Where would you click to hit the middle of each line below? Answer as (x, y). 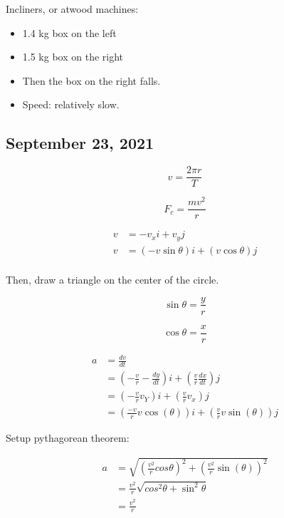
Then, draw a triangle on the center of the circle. (112, 279)
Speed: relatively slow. (71, 104)
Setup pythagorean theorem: (68, 438)
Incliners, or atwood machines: (72, 9)
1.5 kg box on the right (73, 57)
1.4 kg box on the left (69, 32)
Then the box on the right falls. (91, 80)
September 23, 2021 (80, 143)
